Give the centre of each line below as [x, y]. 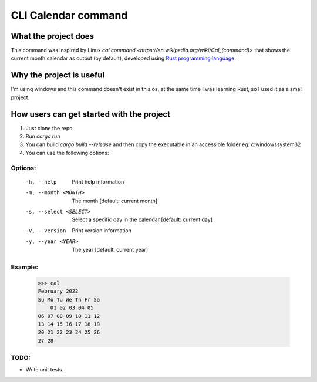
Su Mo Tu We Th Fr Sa [69, 300]
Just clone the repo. [50, 128]
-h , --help [41, 182]
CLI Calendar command [69, 15]
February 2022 [58, 291]
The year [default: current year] [110, 249]
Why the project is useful [58, 75]
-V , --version [46, 231]
